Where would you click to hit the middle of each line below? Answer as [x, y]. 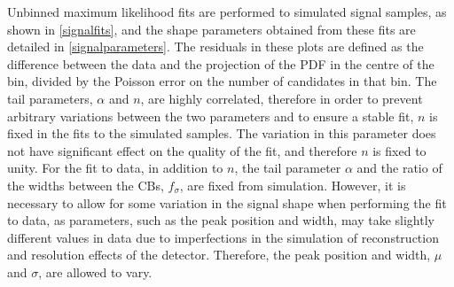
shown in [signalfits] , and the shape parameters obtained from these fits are [211, 29]
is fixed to [399, 150]
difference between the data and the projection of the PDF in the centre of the [221, 63]
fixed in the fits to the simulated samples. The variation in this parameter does [222, 133]
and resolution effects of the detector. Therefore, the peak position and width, [219, 255]
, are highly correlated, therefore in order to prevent [282, 98]
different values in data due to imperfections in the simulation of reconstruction [223, 237]
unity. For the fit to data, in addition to [115, 168]
